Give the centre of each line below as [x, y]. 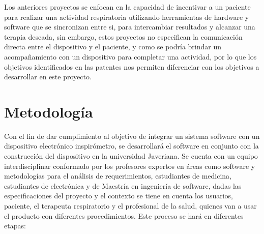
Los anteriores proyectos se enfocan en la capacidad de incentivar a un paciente [127, 7]
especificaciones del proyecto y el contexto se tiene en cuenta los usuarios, [119, 196]
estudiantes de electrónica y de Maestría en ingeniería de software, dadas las [123, 185]
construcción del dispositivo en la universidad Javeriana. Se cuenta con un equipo [131, 156]
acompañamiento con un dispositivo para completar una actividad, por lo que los [130, 56]
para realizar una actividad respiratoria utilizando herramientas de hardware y [127, 17]
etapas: [15, 226]
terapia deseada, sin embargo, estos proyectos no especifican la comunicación [123, 36]
